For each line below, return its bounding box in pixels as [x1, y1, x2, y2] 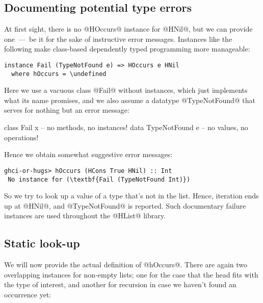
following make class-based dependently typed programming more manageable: [4, 43, 250, 54]
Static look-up [4, 235, 80, 251]
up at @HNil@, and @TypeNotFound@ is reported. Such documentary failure [4, 200, 246, 211]
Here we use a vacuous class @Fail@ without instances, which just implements [4, 85, 248, 95]
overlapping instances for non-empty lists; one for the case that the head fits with [4, 269, 258, 280]
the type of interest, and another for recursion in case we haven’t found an [4, 279, 236, 290]
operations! [4, 132, 39, 142]
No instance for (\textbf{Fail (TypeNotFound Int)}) [8, 175, 191, 183]
